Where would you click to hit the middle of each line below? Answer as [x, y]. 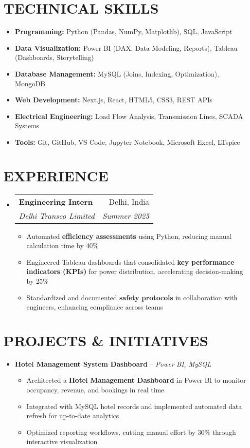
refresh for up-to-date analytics [73, 416]
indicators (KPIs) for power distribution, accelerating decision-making [135, 271]
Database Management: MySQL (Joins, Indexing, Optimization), [117, 73]
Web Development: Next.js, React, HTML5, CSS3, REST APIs [114, 100]
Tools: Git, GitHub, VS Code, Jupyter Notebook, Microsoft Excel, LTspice [127, 142]
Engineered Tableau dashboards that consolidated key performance [130, 262]
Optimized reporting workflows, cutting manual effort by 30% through [131, 432]
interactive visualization [62, 441]
